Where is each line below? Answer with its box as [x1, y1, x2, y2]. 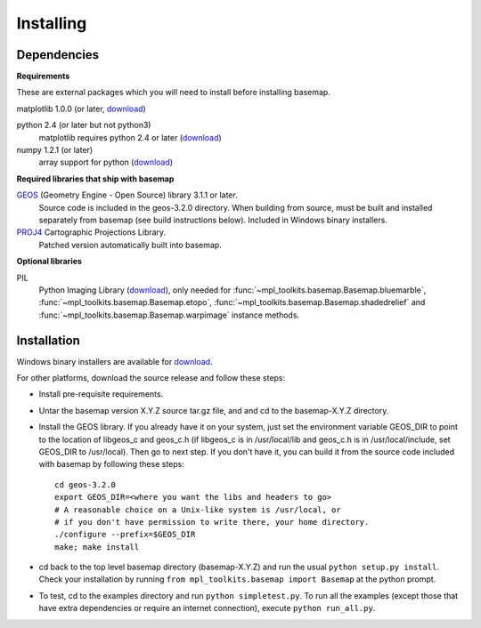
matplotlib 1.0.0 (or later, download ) [16, 103, 146, 114]
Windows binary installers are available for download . [16, 356, 213, 366]
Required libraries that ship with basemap [16, 173, 175, 184]
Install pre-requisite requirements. [38, 389, 164, 399]
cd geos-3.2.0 [54, 479, 116, 489]
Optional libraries [16, 256, 82, 267]
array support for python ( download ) [38, 157, 174, 168]
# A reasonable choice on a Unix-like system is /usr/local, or [54, 504, 342, 515]
